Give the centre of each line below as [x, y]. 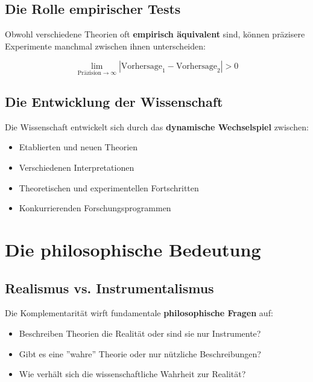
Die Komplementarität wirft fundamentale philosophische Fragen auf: [139, 313]
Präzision [89, 73]
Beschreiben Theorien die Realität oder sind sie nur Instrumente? [140, 333]
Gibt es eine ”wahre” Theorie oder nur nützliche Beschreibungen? [140, 353]
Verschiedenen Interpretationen [77, 167]
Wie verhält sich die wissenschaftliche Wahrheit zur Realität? [132, 374]
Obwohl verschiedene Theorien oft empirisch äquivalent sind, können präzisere [155, 34]
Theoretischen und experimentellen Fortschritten [109, 187]
